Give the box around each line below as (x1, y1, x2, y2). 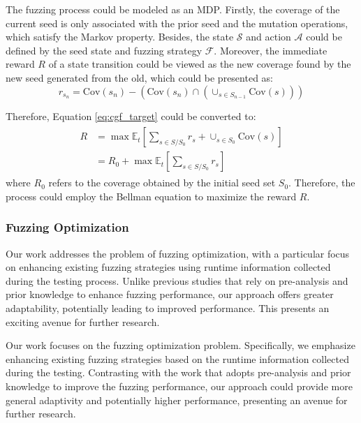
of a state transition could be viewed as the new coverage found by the (48, 57, 351, 71)
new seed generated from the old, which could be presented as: (6, 70, 273, 84)
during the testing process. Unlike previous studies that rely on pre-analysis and (6, 273, 348, 288)
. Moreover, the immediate (214, 43, 327, 57)
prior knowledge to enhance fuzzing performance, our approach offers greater (6, 287, 334, 302)
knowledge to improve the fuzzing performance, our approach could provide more (6, 379, 353, 393)
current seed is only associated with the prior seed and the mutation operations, (6, 15, 348, 30)
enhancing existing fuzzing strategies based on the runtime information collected (6, 351, 349, 366)
